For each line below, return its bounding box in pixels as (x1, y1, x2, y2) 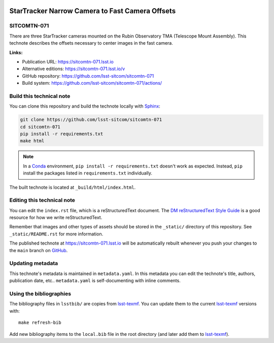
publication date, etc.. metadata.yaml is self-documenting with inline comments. (9, 278, 181, 284)
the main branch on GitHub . (9, 247, 68, 253)
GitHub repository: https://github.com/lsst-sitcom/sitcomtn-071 (22, 73, 154, 79)
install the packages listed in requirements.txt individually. (23, 170, 152, 176)
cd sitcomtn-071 (20, 124, 61, 129)
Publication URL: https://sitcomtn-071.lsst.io (22, 58, 114, 64)
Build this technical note (9, 92, 71, 99)
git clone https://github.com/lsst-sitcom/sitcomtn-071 (20, 117, 162, 123)
